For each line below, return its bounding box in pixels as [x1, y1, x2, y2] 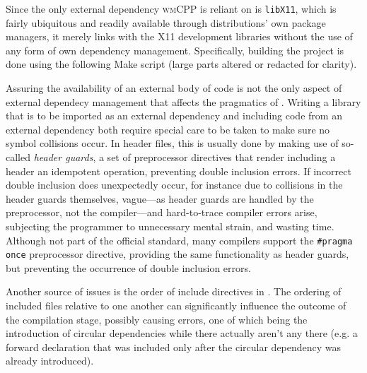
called [6, 150, 30, 164]
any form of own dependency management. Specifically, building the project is [6, 42, 344, 57]
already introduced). [6, 353, 94, 368]
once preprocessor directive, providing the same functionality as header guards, [6, 247, 349, 261]
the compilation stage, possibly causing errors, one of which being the [6, 312, 308, 326]
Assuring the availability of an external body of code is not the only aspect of [6, 81, 342, 95]
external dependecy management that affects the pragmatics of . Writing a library [6, 94, 361, 109]
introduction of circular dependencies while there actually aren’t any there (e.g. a [6, 326, 358, 341]
